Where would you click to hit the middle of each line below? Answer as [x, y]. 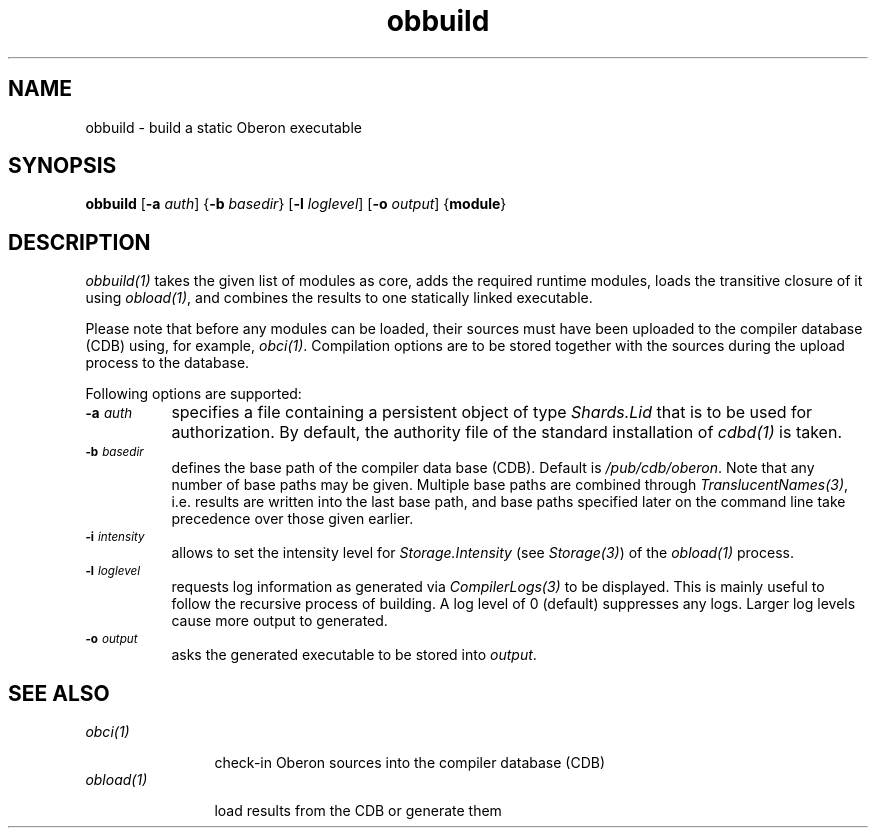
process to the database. [167, 363]
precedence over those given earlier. [292, 519]
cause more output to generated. [279, 621]
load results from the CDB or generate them [358, 811]
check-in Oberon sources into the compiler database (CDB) [410, 763]
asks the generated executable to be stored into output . [354, 655]
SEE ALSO [59, 693]
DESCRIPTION [79, 242]
